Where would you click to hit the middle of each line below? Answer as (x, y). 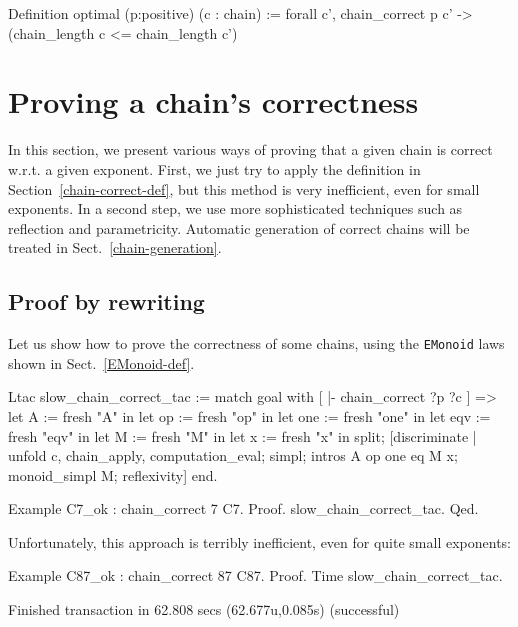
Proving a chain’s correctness (213, 101)
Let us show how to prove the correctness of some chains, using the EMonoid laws (256, 343)
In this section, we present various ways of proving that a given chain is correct (250, 149)
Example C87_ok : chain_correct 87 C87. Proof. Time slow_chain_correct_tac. (255, 575)
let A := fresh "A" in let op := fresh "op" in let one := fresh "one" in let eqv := (249, 415)
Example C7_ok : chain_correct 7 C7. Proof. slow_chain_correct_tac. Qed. (243, 508)
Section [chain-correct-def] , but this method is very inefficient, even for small (244, 188)
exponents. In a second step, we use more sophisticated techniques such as (235, 208)
